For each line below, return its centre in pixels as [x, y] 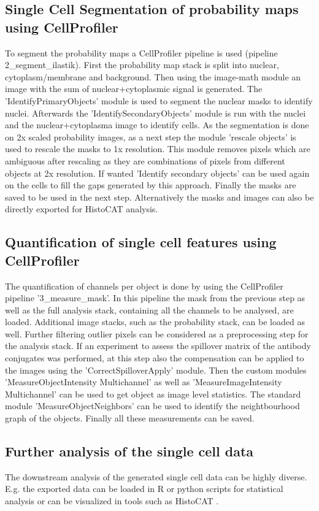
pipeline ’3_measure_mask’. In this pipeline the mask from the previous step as [155, 298]
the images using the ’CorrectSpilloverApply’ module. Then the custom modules [156, 370]
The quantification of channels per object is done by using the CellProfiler [144, 286]
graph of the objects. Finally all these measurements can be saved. [130, 418]
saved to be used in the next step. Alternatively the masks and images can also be [159, 197]
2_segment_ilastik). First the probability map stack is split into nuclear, [142, 65]
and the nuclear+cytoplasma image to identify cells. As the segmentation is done [157, 125]
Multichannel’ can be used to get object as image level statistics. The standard [153, 394]
